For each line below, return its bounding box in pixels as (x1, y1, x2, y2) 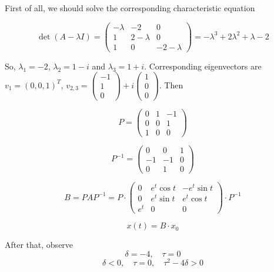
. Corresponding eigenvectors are (144, 59, 262, 72)
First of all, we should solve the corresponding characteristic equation (5, 2, 255, 14)
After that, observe (5, 238, 73, 251)
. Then (159, 78, 183, 91)
